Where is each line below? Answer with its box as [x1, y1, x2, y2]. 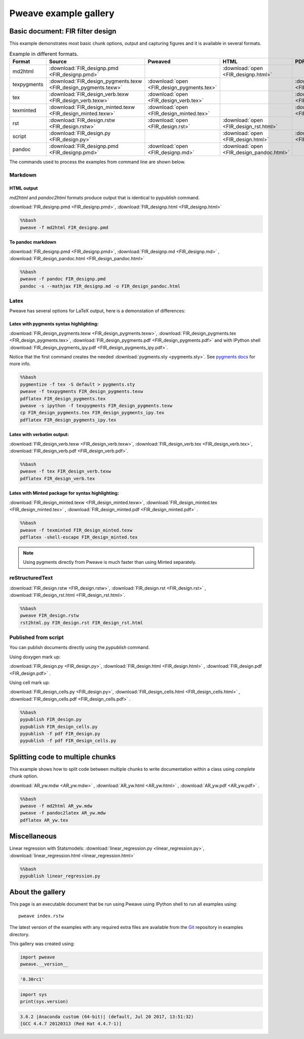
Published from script [9, 634, 64, 641]
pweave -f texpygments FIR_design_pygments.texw [20, 388, 143, 395]
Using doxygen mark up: [9, 654, 61, 660]
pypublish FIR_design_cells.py [20, 724, 98, 730]
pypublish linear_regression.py [20, 873, 101, 879]
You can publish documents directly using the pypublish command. [9, 644, 150, 651]
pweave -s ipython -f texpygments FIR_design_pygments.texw [20, 403, 173, 408]
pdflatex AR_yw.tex [20, 817, 68, 823]
